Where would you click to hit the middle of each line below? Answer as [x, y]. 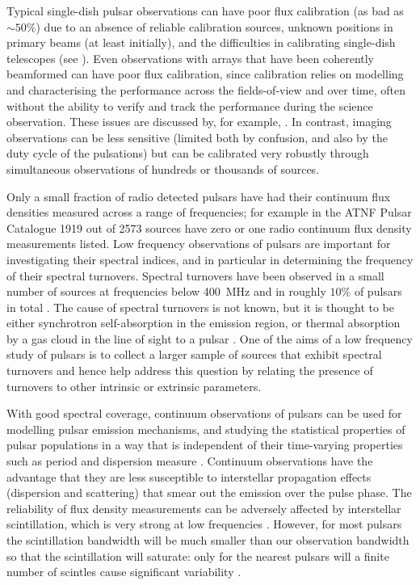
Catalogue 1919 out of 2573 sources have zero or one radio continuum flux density [209, 227]
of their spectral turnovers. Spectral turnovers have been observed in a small [195, 275]
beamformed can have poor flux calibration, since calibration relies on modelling [205, 74]
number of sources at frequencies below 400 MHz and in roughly [166, 291]
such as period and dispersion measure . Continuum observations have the [190, 461]
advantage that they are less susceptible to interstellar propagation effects [189, 476]
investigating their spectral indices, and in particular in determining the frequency [210, 259]
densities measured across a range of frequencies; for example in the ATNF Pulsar [209, 212]
